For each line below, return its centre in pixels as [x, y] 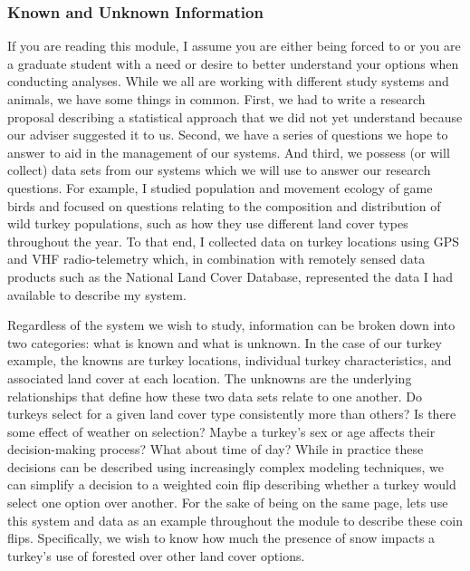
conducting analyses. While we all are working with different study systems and [228, 81]
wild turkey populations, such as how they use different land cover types [208, 223]
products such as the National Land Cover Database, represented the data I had [230, 276]
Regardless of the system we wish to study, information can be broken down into [231, 325]
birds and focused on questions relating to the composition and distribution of [224, 205]
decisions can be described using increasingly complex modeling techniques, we [225, 466]
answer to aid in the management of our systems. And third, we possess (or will [229, 152]
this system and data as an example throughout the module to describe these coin [235, 520]
